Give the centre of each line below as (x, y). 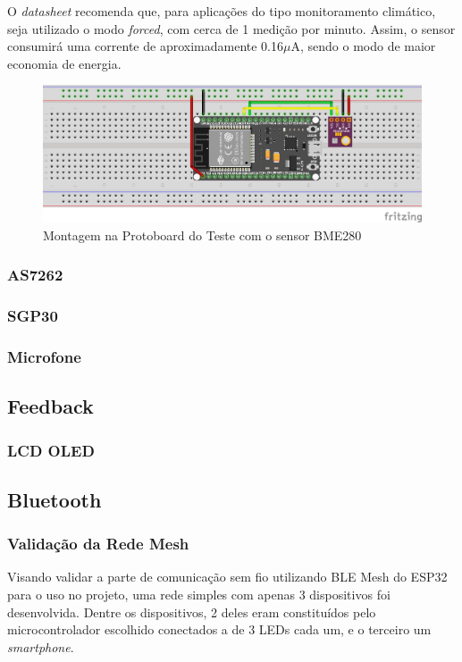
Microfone (44, 356)
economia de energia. (64, 63)
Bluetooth (55, 499)
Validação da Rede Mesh (98, 544)
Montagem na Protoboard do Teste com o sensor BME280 (202, 235)
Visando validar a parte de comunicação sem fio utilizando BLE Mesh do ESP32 (227, 577)
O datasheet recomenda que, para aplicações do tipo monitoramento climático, (222, 11)
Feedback (50, 406)
